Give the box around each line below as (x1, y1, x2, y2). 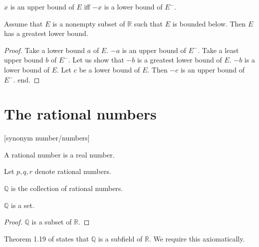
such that (134, 18, 163, 28)
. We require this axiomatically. (149, 233, 245, 243)
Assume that (4, 18, 43, 28)
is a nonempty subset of (52, 18, 125, 28)
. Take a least (198, 44, 239, 55)
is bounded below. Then (172, 18, 246, 28)
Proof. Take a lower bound (4, 44, 85, 55)
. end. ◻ (13, 74, 40, 84)
